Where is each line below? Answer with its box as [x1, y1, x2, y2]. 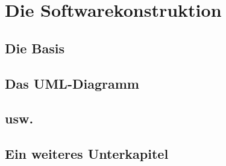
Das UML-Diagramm [5, 74, 139, 92]
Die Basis [5, 38, 65, 57]
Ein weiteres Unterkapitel [5, 144, 169, 163]
